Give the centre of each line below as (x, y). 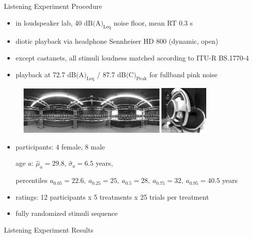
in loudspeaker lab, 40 (49, 22)
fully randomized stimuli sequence (66, 213)
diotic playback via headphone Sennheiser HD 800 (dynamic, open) (117, 41)
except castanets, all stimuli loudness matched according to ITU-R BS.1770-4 (132, 57)
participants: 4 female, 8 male (60, 146)
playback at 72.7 (40, 74)
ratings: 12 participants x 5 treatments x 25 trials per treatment (112, 196)
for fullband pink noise (183, 74)
